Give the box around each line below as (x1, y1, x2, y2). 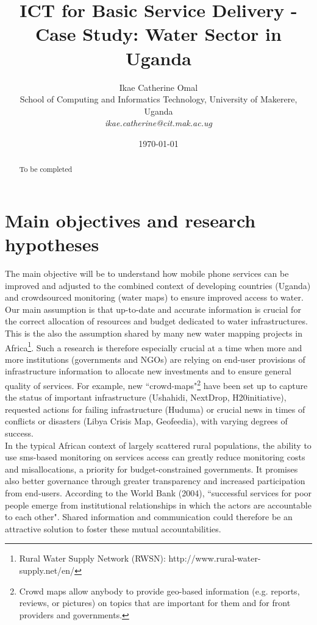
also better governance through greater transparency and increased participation (5, 474, 305, 487)
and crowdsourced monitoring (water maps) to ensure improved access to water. (5, 291, 304, 304)
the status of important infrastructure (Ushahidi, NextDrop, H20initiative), (5, 391, 287, 404)
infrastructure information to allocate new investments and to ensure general (5, 365, 291, 377)
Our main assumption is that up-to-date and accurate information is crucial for (5, 302, 301, 315)
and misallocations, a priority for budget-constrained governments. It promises (5, 462, 298, 475)
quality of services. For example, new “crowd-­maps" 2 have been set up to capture (5, 377, 308, 391)
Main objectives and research (5, 207, 256, 232)
